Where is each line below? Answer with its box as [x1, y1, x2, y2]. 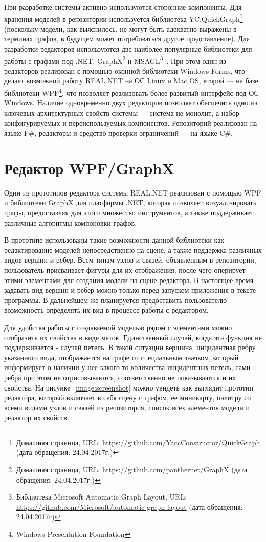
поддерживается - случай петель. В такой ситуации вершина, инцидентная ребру [4, 342, 256, 353]
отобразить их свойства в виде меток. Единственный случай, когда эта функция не [4, 332, 262, 342]
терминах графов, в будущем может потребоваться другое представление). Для [4, 33, 250, 44]
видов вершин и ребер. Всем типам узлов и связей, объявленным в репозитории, [4, 254, 256, 265]
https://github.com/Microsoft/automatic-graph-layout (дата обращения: [16, 501, 243, 512]
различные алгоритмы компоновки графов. [4, 217, 137, 228]
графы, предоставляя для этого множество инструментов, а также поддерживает [4, 207, 254, 218]
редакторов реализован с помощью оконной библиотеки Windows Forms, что [4, 65, 245, 76]
